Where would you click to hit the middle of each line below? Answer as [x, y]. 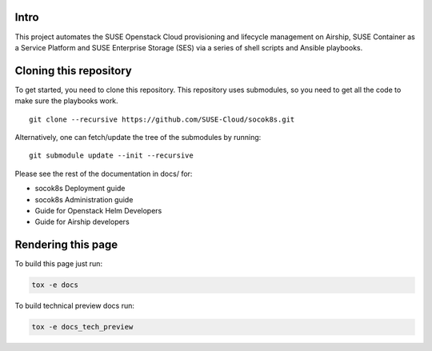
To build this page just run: [59, 264]
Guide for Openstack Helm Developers [98, 210]
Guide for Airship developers [82, 222]
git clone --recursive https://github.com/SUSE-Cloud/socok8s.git [162, 119]
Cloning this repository [73, 71]
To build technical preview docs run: [75, 306]
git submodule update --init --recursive [111, 156]
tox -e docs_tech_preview [82, 327]
